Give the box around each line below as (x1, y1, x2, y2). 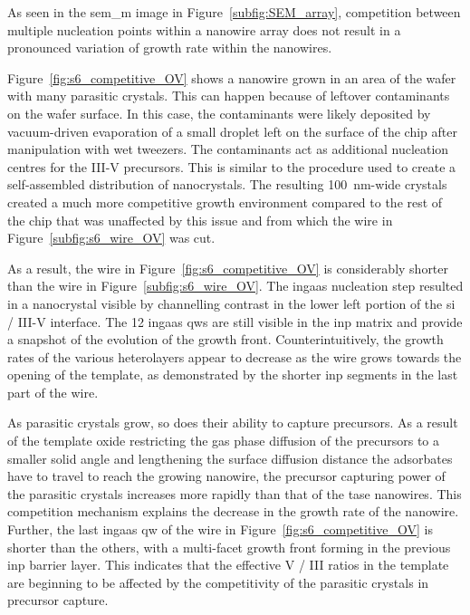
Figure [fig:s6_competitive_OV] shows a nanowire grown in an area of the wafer (7, 68, 456, 87)
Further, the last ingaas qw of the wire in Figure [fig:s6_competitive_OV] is (7, 520, 433, 539)
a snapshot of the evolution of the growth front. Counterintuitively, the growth (7, 330, 444, 349)
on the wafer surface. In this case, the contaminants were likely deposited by (7, 103, 431, 122)
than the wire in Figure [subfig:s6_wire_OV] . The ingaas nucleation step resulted (7, 276, 464, 295)
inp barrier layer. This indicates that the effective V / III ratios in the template (7, 555, 449, 574)
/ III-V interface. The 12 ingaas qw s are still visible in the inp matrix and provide (7, 312, 463, 331)
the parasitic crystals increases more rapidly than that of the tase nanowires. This (7, 484, 462, 503)
